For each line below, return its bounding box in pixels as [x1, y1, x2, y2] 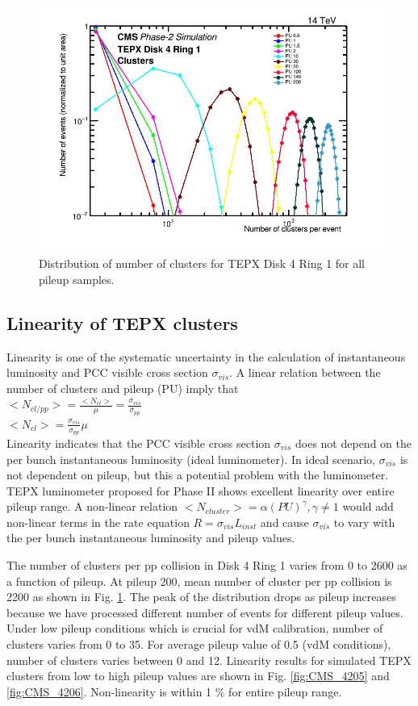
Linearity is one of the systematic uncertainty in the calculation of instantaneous [6, 348, 406, 365]
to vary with [333, 513, 395, 530]
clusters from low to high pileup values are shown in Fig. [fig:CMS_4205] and [6, 667, 390, 684]
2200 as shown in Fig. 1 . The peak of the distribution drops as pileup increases [6, 588, 396, 605]
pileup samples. [39, 270, 115, 287]
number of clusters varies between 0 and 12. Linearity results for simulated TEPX [6, 651, 412, 668]
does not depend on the [295, 434, 412, 451]
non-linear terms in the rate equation [6, 513, 190, 530]
